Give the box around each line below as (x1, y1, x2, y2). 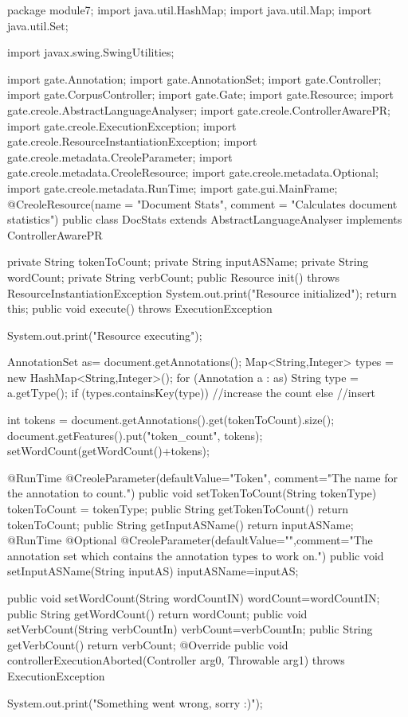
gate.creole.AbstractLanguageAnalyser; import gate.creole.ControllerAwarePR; (7, 101, 390, 118)
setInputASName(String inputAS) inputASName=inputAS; (7, 563, 299, 579)
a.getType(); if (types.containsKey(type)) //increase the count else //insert (7, 384, 376, 401)
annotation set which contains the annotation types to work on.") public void (7, 547, 384, 563)
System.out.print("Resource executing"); (7, 326, 202, 343)
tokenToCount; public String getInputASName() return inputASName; (7, 516, 354, 532)
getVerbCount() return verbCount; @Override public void (7, 636, 288, 653)
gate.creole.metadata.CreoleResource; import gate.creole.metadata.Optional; (7, 164, 379, 181)
